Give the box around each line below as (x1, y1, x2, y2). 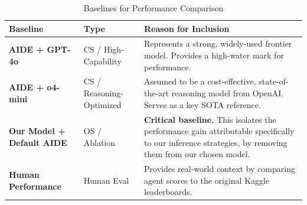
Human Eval (83, 174, 129, 186)
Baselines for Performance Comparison (83, 2, 224, 14)
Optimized (83, 98, 122, 110)
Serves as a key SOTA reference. (144, 98, 261, 110)
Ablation (83, 136, 116, 148)
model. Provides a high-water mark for (144, 49, 284, 61)
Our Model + (9, 125, 66, 137)
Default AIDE (9, 136, 67, 148)
